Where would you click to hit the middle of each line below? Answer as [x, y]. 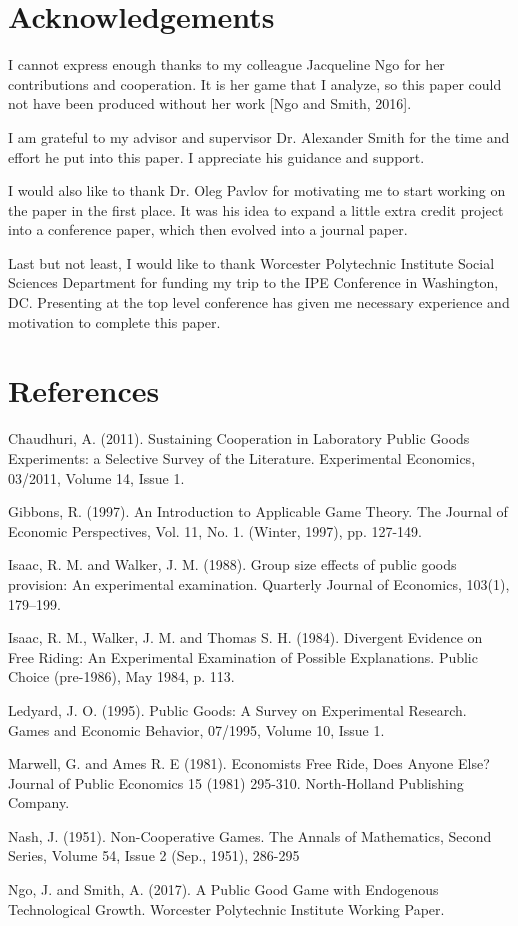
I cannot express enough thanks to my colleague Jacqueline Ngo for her [226, 64]
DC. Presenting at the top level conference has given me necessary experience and [259, 302]
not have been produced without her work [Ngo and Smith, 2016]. [210, 103]
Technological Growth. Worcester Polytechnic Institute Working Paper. [226, 908]
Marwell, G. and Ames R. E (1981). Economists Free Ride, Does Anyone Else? [249, 763]
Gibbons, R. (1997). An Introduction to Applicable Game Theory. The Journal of [258, 511]
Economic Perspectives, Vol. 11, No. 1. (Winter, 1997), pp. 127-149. [215, 530]
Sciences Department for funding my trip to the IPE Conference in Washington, [253, 282]
